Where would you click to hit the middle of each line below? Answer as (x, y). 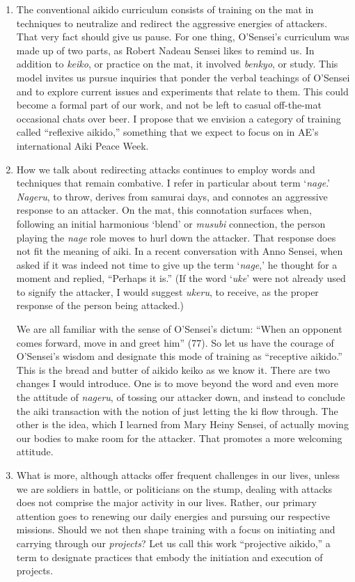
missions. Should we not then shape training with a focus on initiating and (176, 529)
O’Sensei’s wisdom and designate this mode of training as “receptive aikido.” (179, 356)
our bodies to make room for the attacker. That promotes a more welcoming (179, 438)
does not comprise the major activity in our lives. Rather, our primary (167, 502)
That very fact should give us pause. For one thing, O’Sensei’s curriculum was (183, 37)
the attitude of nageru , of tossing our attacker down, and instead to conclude (181, 397)
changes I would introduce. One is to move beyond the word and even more (177, 383)
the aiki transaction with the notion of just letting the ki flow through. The (177, 410)
